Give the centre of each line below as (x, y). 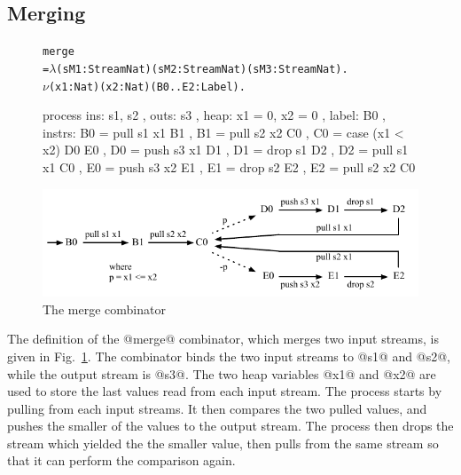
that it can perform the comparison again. (121, 460)
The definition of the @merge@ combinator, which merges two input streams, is (223, 339)
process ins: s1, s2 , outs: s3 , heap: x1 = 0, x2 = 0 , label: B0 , (214, 115)
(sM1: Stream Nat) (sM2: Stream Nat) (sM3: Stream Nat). (202, 69)
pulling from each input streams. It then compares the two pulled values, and (217, 408)
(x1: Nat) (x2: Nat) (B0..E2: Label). (147, 87)
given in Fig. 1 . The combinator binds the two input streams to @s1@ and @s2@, (229, 356)
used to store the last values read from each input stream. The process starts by (225, 391)
